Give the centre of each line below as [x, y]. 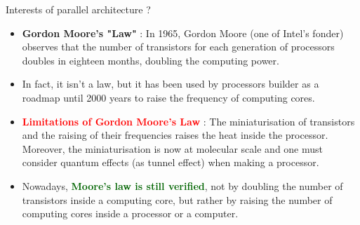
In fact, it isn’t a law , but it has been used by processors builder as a [171, 84]
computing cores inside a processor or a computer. [130, 213]
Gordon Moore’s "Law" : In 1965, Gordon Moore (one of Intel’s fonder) [183, 33]
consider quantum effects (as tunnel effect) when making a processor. [171, 162]
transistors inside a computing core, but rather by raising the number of [177, 199]
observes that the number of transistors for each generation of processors [178, 47]
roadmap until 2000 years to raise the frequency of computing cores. [168, 97]
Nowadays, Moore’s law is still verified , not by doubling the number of [182, 185]
